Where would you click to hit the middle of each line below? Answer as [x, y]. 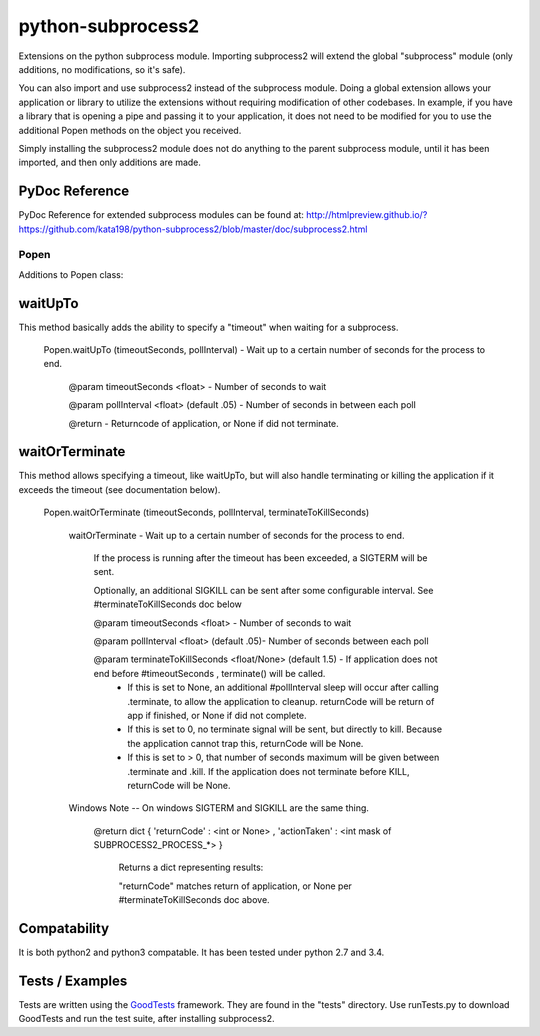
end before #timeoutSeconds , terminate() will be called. [209, 673]
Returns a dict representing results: [191, 867]
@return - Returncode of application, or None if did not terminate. [203, 423]
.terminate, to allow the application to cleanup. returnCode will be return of [281, 701]
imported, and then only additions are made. [110, 162]
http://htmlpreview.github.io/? [367, 215]
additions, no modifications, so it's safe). [102, 69]
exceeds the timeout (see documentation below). [119, 489]
